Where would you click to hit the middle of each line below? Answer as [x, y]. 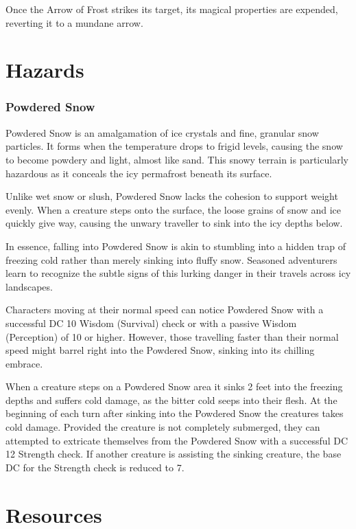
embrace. [24, 363]
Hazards [45, 70]
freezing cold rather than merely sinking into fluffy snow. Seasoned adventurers [171, 259]
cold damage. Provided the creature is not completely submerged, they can [163, 427]
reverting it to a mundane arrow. [74, 22]
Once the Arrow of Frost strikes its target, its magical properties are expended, [172, 9]
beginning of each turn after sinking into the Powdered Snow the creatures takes [175, 413]
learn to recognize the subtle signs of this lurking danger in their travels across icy [178, 273]
